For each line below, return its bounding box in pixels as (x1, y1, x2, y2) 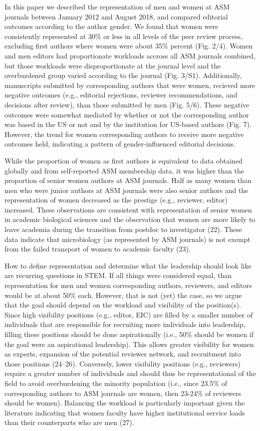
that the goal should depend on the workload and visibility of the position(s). (4, 299, 242, 310)
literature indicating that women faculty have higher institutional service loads (4, 407, 245, 417)
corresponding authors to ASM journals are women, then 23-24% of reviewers (4, 387, 242, 398)
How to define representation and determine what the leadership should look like (4, 260, 252, 270)
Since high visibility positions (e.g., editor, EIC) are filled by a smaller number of (4, 309, 253, 319)
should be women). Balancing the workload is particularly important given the (4, 397, 245, 408)
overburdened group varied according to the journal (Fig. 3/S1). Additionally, (4, 70, 242, 80)
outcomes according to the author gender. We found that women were (4, 21, 219, 31)
